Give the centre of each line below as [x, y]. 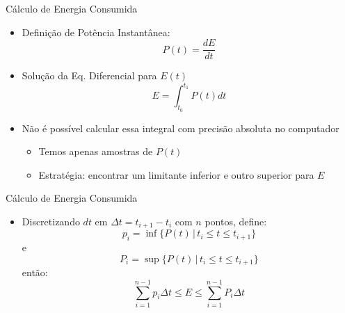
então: [35, 272]
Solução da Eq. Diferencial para [89, 75]
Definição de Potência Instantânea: [96, 32]
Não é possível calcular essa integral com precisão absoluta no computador [180, 128]
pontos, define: [236, 221]
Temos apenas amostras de [96, 151]
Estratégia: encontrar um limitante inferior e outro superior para [176, 174]
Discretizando [51, 221]
